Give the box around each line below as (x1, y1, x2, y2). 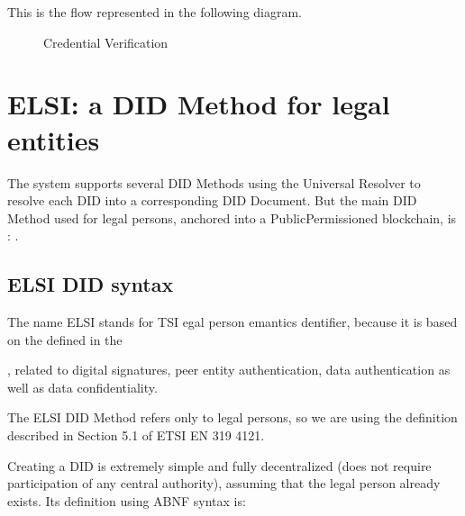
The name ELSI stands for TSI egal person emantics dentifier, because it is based (7, 312, 458, 331)
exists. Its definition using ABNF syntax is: (7, 491, 246, 510)
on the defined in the (7, 330, 123, 349)
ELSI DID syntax (7, 270, 174, 298)
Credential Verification (43, 32, 169, 51)
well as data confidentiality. (7, 377, 158, 396)
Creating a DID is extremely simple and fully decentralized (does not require (7, 456, 432, 475)
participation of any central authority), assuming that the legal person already (7, 474, 441, 493)
